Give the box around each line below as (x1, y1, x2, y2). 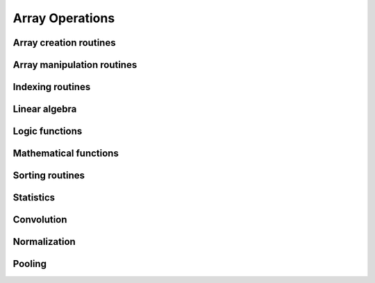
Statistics (12, 191, 56, 204)
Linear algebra (12, 103, 77, 115)
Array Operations (12, 10, 115, 26)
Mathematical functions (12, 148, 119, 160)
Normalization (12, 236, 76, 248)
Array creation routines (12, 37, 116, 49)
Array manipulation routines (12, 59, 137, 71)
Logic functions (12, 126, 83, 137)
